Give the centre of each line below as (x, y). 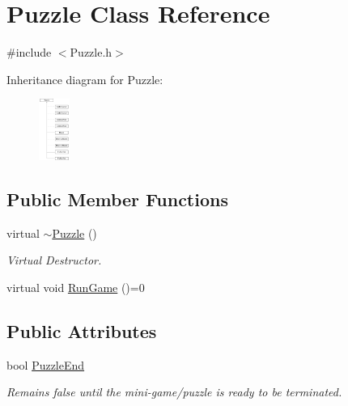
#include (29, 52)
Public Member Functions (117, 199)
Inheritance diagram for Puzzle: (85, 79)
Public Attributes (82, 330)
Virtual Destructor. (54, 260)
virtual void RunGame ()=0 (76, 287)
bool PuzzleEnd (46, 364)
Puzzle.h (91, 52)
